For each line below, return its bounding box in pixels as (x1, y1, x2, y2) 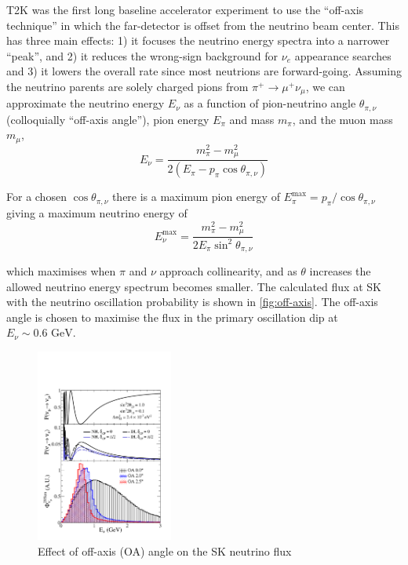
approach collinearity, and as (159, 263, 297, 279)
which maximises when (6, 263, 116, 279)
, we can (305, 78, 345, 94)
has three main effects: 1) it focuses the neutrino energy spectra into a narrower (6, 32, 390, 49)
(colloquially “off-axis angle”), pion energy (6, 111, 209, 127)
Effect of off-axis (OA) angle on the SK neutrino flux (38, 542, 292, 559)
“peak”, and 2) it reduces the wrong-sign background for (6, 47, 279, 64)
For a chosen (6, 188, 67, 205)
